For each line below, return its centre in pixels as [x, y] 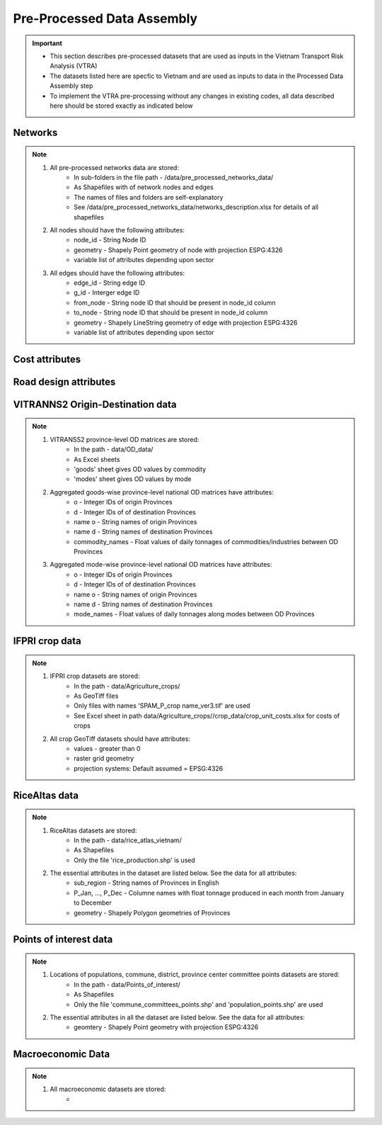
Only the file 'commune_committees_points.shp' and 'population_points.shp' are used [198, 1004]
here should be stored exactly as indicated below [122, 106]
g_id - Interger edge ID [107, 293]
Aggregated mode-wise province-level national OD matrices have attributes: [161, 565]
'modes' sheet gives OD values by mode [133, 479]
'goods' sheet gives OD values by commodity [140, 469]
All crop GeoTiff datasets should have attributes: [120, 739]
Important [47, 43]
